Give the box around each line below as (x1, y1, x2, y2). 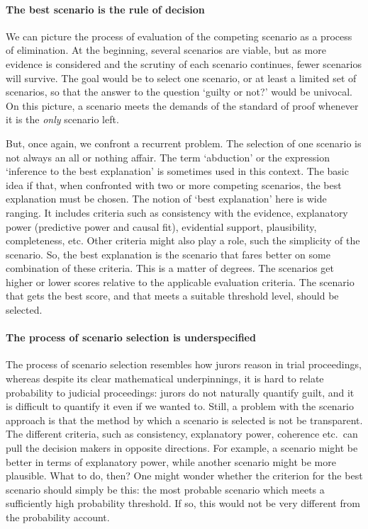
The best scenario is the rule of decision (6, 1, 205, 16)
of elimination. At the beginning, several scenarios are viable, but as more (6, 42, 326, 57)
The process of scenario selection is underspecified (6, 330, 256, 345)
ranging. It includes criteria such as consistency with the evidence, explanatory (6, 205, 348, 220)
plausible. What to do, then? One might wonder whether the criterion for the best (6, 468, 363, 483)
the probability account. (6, 510, 110, 524)
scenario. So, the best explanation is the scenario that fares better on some (6, 246, 330, 261)
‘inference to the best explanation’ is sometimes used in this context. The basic (6, 164, 349, 178)
